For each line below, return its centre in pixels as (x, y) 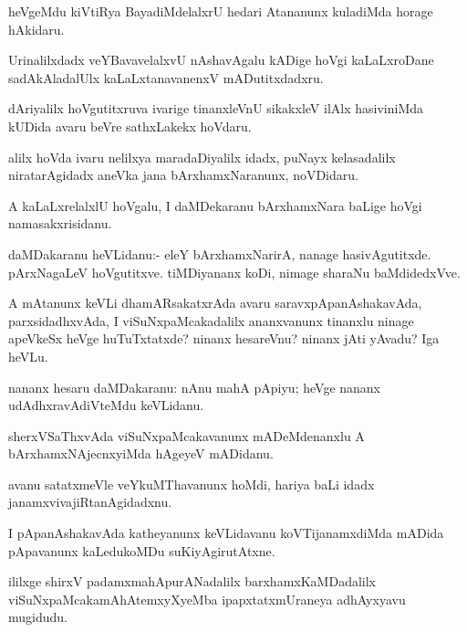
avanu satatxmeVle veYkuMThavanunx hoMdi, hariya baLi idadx (192, 484)
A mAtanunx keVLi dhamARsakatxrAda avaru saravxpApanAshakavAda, (215, 303)
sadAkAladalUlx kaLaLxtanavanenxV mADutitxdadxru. (166, 77)
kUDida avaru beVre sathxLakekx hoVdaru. (130, 126)
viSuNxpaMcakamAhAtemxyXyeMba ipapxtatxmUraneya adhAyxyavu (207, 599)
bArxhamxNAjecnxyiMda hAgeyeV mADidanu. (141, 453)
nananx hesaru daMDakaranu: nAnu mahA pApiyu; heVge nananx (195, 387)
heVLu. (28, 356)
